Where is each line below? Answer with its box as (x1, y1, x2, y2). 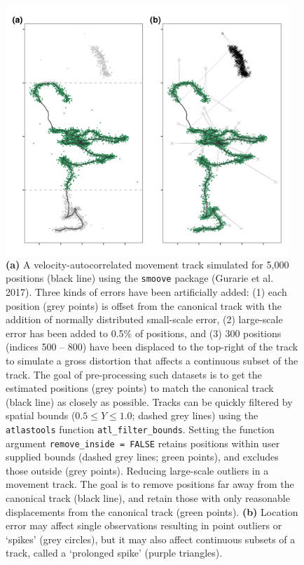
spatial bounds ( (6, 408, 76, 423)
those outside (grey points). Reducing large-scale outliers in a (6, 463, 269, 477)
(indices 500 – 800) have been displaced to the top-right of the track (6, 339, 298, 354)
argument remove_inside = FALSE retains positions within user (6, 435, 280, 450)
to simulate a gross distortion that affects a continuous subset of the (6, 353, 298, 367)
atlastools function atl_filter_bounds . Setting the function (6, 421, 275, 436)
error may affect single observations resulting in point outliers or (6, 518, 282, 533)
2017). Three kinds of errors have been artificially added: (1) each (6, 285, 287, 299)
